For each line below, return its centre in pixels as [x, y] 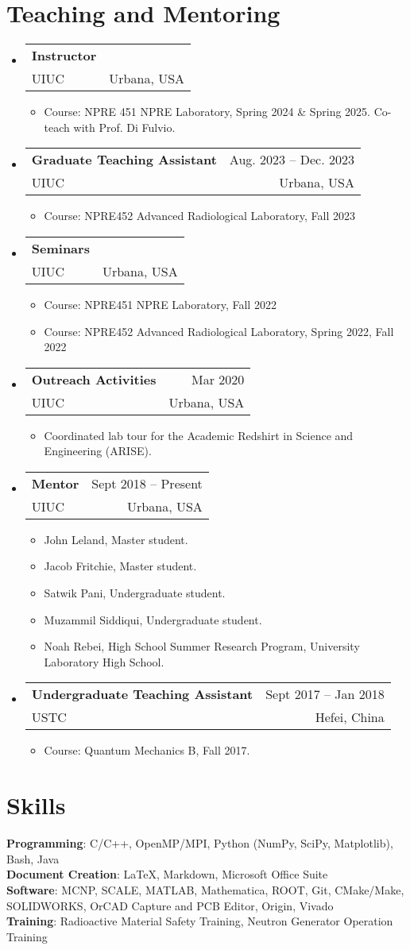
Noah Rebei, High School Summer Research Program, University [202, 646]
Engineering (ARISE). [98, 451]
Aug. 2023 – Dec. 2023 [292, 160]
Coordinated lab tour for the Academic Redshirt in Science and [199, 435]
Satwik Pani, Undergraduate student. [135, 593]
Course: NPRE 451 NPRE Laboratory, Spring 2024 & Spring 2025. [207, 112]
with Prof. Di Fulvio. [124, 127]
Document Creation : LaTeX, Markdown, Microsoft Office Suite [167, 874]
